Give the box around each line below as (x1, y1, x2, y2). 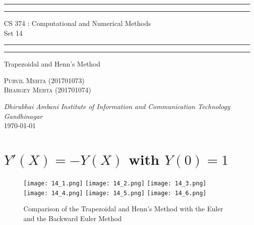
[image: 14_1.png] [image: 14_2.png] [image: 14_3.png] (23, 180, 207, 187)
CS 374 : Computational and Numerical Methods (4, 18, 151, 28)
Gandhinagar (4, 111, 42, 121)
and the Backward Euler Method (23, 213, 122, 223)
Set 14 (4, 27, 23, 38)
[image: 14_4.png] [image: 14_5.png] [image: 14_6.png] (23, 189, 207, 197)
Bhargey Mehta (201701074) (4, 85, 91, 95)
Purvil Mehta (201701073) (4, 75, 85, 85)
